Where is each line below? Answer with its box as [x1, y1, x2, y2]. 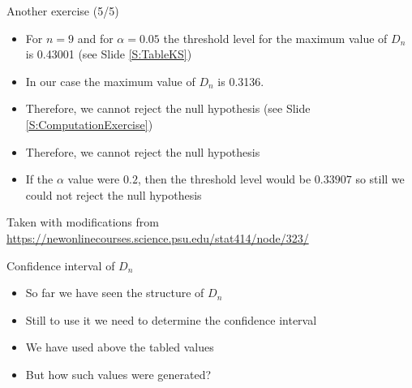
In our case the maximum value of [25, 72, 195, 89]
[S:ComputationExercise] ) [25, 115, 153, 132]
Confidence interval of [6, 257, 115, 274]
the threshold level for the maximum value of [163, 29, 388, 46]
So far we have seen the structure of [25, 284, 204, 301]
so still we [355, 170, 405, 188]
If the [25, 170, 54, 188]
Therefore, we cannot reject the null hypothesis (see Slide [25, 100, 311, 117]
